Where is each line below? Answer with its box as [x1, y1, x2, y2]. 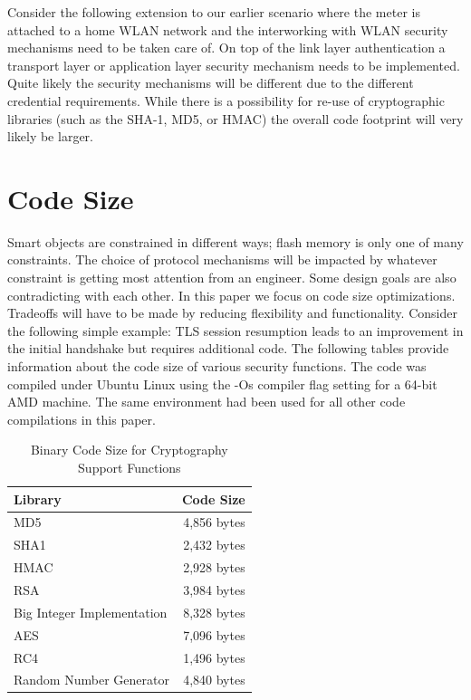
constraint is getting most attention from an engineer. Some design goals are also [7, 268, 457, 287]
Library [14, 489, 62, 508]
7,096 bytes [183, 625, 245, 644]
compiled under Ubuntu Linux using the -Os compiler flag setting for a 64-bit [7, 374, 437, 393]
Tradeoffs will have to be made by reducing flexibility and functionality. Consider [7, 303, 457, 322]
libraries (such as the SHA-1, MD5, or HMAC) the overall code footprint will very [7, 109, 464, 128]
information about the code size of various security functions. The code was [7, 357, 427, 376]
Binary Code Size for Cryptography [30, 440, 228, 459]
